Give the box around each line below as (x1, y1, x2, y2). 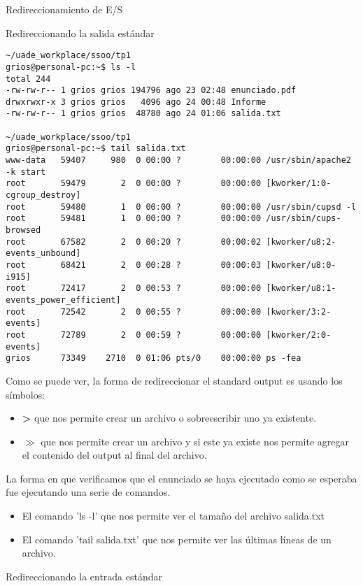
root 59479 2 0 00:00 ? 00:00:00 (6, 178, 262, 189)
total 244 (6, 73, 51, 84)
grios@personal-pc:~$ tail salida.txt (6, 143, 186, 154)
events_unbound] (6, 248, 81, 259)
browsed (6, 225, 41, 236)
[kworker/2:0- (266, 329, 332, 340)
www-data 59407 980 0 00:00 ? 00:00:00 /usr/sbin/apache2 (6, 155, 351, 166)
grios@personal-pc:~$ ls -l (6, 62, 136, 72)
